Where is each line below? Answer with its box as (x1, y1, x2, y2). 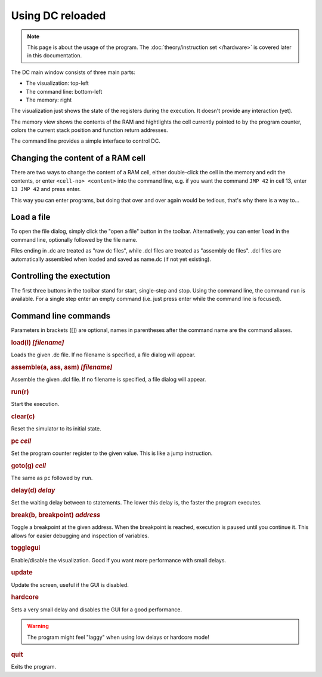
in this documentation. (27, 52, 82, 59)
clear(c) (11, 412, 35, 420)
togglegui (11, 544, 41, 552)
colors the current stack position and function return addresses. (11, 127, 168, 134)
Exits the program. (11, 663, 57, 670)
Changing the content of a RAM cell (11, 153, 146, 164)
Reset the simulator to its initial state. (11, 425, 101, 432)
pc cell (11, 436, 32, 445)
